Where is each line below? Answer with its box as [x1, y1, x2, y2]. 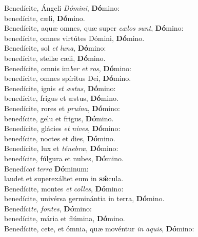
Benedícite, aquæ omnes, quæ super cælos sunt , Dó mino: [4, 23, 184, 33]
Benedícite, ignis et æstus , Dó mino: [4, 82, 116, 93]
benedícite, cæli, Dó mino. [4, 12, 85, 23]
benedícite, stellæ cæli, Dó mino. [4, 52, 106, 63]
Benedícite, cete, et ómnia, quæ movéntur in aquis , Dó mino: [4, 223, 194, 234]
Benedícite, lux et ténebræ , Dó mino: [4, 143, 118, 154]
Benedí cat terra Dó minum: [4, 163, 89, 174]
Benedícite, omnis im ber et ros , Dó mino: [4, 62, 131, 73]
